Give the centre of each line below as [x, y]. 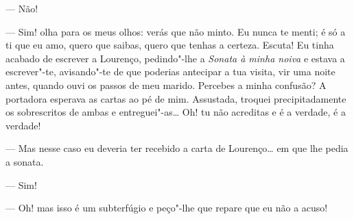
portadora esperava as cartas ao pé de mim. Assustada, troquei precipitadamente [176, 98]
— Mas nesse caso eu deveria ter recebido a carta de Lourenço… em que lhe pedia [177, 148]
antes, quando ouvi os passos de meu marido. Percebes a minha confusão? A [166, 85]
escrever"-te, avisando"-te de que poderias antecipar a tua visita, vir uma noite [170, 72]
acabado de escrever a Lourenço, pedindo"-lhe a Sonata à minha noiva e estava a [175, 58]
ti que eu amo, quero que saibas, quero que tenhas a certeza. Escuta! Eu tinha [170, 45]
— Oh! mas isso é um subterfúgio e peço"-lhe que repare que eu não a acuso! [167, 208]
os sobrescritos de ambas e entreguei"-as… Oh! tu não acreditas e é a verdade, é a [176, 112]
